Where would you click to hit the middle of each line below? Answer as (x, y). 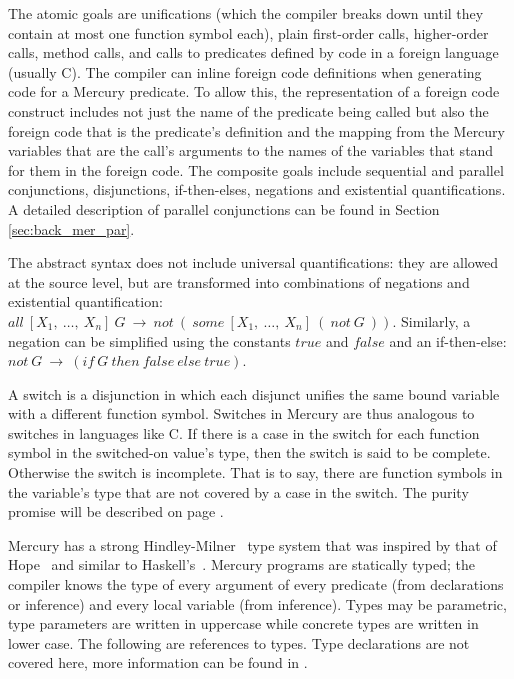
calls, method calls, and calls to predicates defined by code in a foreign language (253, 52)
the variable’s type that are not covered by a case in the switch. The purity (238, 491)
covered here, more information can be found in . (158, 662)
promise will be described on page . (116, 511)
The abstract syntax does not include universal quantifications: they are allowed (253, 262)
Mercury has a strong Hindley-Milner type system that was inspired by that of (252, 544)
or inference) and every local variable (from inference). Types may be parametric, (257, 603)
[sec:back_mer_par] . (71, 228)
